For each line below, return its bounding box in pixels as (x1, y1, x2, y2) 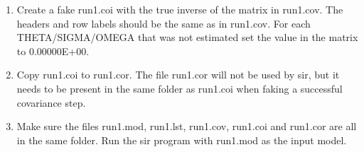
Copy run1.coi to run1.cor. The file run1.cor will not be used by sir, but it (16, 67, 340, 82)
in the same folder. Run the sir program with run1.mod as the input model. (16, 132, 347, 147)
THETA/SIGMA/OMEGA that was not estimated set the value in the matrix (16, 30, 358, 45)
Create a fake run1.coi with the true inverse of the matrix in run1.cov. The (16, 2, 343, 16)
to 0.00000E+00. (16, 43, 90, 58)
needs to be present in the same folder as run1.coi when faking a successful (16, 81, 343, 95)
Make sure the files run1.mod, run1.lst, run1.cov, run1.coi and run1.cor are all (16, 119, 357, 134)
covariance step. (16, 95, 86, 110)
